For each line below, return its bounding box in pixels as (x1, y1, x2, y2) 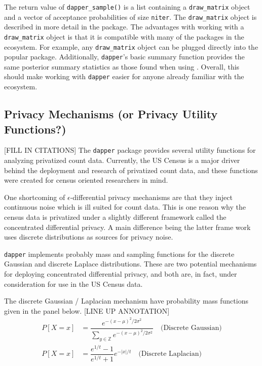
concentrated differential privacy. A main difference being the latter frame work (4, 221, 251, 232)
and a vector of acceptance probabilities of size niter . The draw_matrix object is (4, 11, 257, 22)
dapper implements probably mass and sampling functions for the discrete (4, 248, 235, 259)
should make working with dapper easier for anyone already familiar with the (4, 71, 244, 82)
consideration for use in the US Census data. (4, 278, 143, 289)
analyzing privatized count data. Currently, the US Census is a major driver (4, 154, 240, 165)
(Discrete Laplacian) (138, 350, 202, 358)
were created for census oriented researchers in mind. (4, 175, 168, 185)
